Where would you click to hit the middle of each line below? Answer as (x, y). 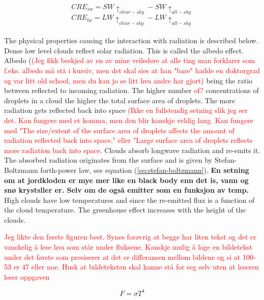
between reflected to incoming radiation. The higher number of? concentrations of (131, 90)
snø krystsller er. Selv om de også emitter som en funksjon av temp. (126, 190)
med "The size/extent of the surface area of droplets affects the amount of (119, 130)
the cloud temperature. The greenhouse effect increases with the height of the (125, 210)
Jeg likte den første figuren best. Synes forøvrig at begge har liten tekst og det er (130, 237)
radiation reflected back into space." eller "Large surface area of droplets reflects (128, 140)
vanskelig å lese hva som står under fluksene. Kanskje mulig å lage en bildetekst (128, 247)
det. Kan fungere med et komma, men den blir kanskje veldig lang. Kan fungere (129, 120)
